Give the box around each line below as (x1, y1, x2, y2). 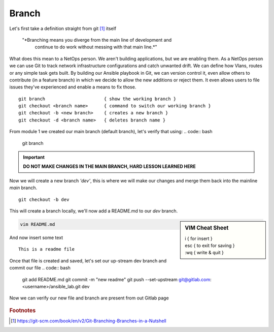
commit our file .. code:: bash (9, 265, 71, 271)
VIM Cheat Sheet (185, 224, 229, 231)
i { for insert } (185, 235, 213, 242)
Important (23, 154, 45, 160)
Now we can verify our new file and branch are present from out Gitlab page (9, 295, 169, 301)
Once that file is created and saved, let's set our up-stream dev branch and (9, 257, 167, 264)
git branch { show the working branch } (18, 96, 177, 102)
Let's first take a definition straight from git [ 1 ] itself (9, 25, 117, 32)
